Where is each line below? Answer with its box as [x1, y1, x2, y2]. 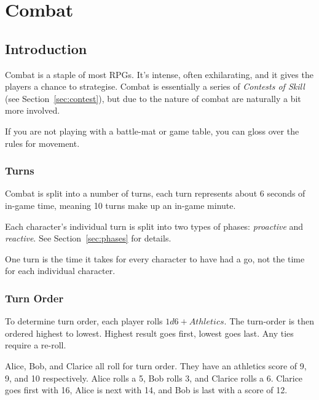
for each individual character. [5, 264, 116, 277]
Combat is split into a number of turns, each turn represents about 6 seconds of [5, 187, 305, 200]
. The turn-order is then [224, 315, 315, 327]
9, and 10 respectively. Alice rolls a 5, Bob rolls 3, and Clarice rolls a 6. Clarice [5, 371, 303, 384]
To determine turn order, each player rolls [5, 315, 163, 327]
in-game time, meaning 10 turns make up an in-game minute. [5, 198, 236, 211]
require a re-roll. [5, 339, 66, 351]
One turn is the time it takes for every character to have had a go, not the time [5, 252, 305, 265]
